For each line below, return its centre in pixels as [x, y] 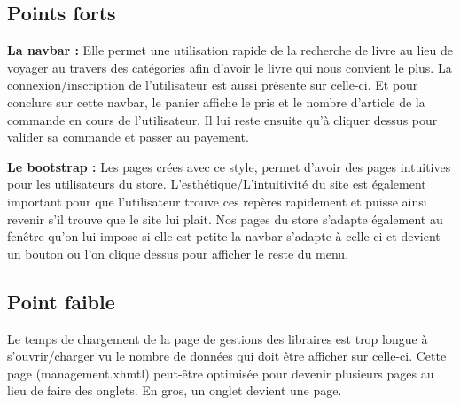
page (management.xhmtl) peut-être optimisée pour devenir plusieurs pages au [221, 373]
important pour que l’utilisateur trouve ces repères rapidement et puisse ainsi [217, 201]
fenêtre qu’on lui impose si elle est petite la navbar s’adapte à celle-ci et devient [224, 236]
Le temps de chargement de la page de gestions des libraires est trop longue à [218, 338]
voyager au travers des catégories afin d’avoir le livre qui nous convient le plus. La [230, 67]
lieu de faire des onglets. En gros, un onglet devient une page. [175, 390]
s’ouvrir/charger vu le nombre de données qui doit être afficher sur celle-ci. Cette [227, 356]
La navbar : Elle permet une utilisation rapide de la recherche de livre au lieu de [230, 50]
